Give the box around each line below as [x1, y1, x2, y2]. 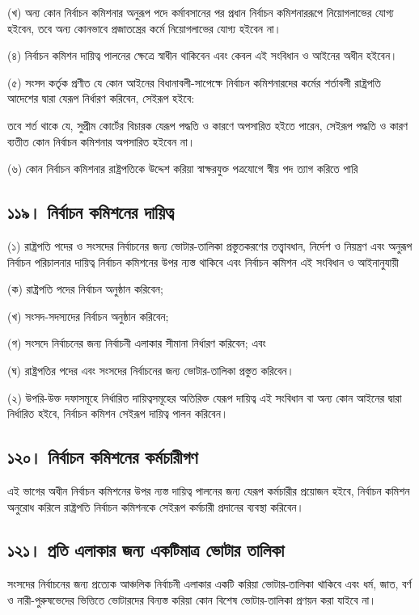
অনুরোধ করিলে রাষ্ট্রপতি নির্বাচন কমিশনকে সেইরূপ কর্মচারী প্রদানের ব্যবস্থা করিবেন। [7, 498, 304, 515]
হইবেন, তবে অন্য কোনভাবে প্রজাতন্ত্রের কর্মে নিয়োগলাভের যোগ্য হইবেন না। [7, 19, 281, 36]
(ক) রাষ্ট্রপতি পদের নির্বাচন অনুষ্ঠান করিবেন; [7, 280, 163, 297]
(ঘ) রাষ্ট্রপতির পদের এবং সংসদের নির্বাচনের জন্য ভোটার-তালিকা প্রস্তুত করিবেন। [7, 361, 294, 378]
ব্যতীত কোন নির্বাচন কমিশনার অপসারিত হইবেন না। [7, 133, 196, 150]
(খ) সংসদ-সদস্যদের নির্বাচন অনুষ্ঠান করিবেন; [7, 307, 169, 324]
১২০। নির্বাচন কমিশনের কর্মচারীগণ [7, 444, 198, 470]
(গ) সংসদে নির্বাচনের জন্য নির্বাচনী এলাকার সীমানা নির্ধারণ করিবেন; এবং [7, 335, 266, 352]
